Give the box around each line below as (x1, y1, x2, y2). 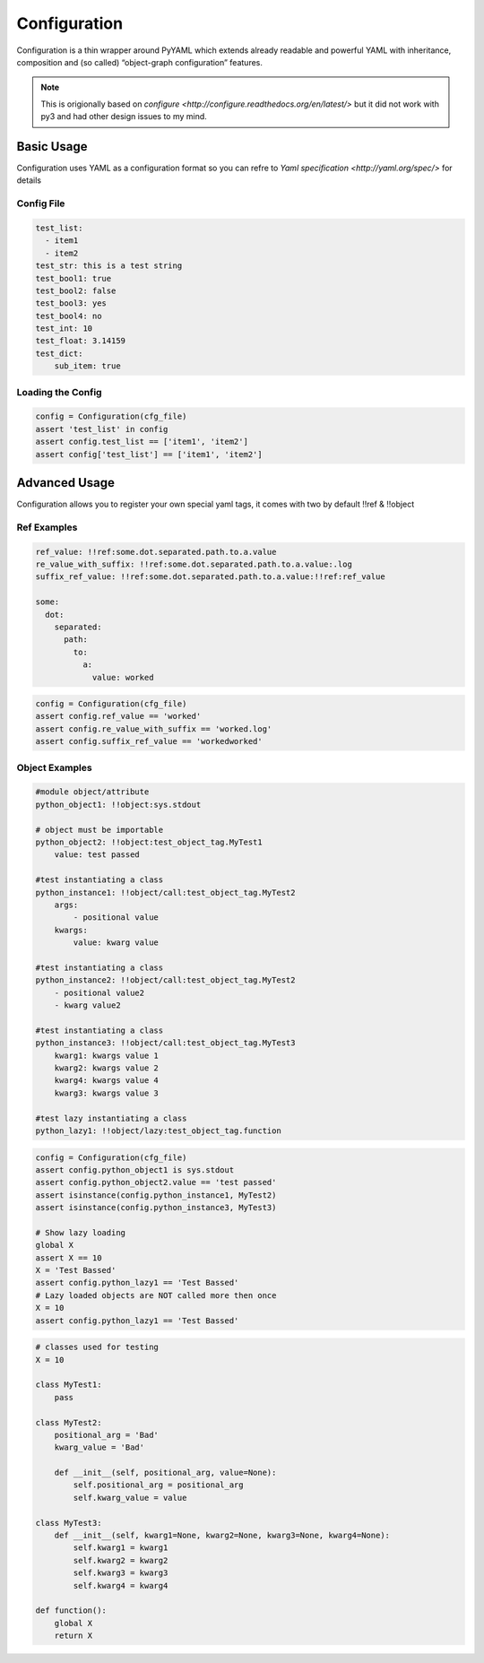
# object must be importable (35, 825, 164, 835)
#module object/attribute (35, 787, 150, 797)
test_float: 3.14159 (35, 336, 125, 346)
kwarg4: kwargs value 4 (54, 1076, 159, 1086)
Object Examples (16, 761, 93, 774)
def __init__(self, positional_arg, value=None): (54, 1468, 277, 1478)
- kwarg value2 (54, 1000, 121, 1010)
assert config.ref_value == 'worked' (35, 711, 202, 722)
